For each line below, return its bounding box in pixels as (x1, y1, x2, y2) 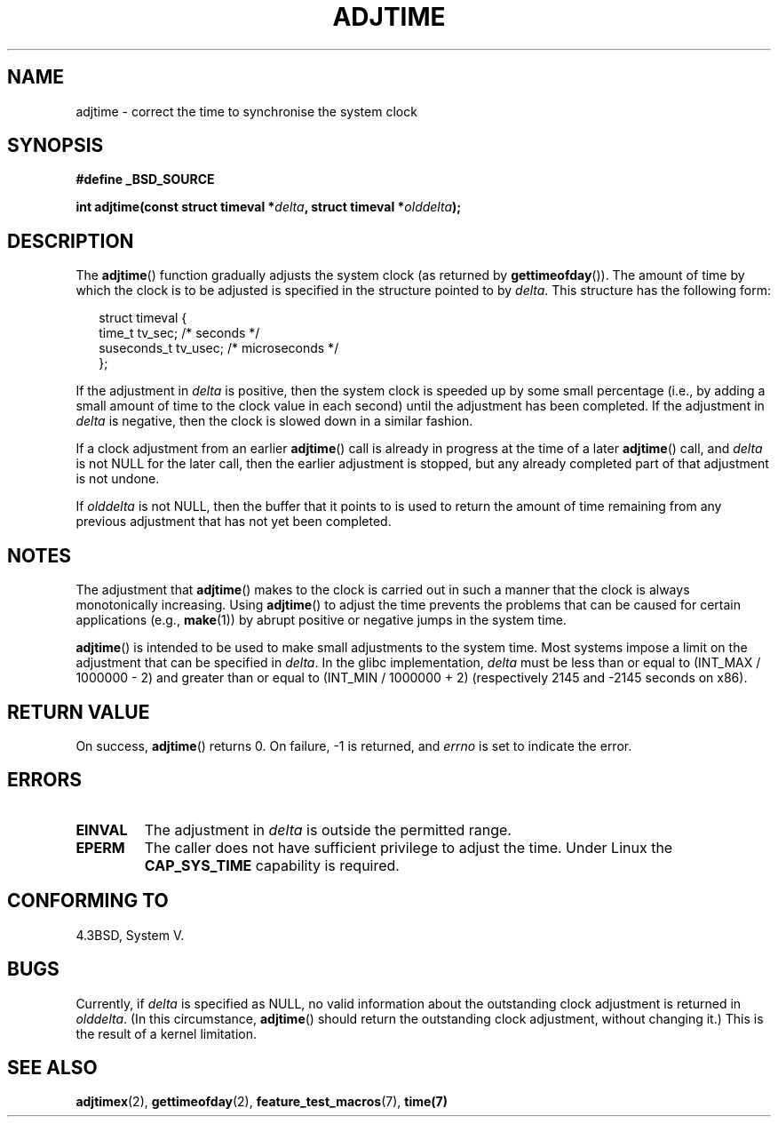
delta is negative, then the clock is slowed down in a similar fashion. (75, 413, 473, 429)
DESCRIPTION (7, 229, 134, 252)
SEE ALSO (7, 1056, 98, 1079)
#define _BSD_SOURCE (75, 171, 215, 187)
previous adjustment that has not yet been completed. (75, 514, 392, 530)
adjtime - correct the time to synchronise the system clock (75, 103, 417, 119)
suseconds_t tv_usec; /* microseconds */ (99, 340, 339, 356)
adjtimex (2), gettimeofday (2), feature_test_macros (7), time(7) (75, 1094, 448, 1110)
